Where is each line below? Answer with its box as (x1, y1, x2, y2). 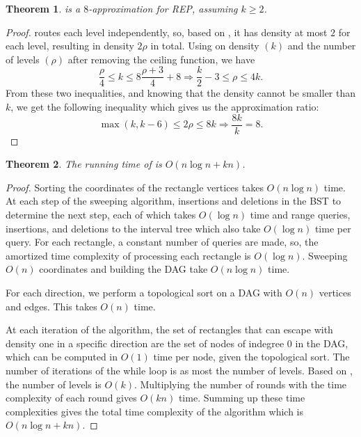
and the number (287, 38, 356, 53)
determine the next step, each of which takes (6, 207, 196, 222)
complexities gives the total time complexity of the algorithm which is (6, 404, 304, 418)
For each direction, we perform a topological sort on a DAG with (6, 285, 282, 300)
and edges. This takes (6, 299, 97, 313)
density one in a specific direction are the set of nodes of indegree (6, 335, 284, 350)
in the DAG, (295, 335, 348, 350)
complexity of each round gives (6, 390, 137, 405)
